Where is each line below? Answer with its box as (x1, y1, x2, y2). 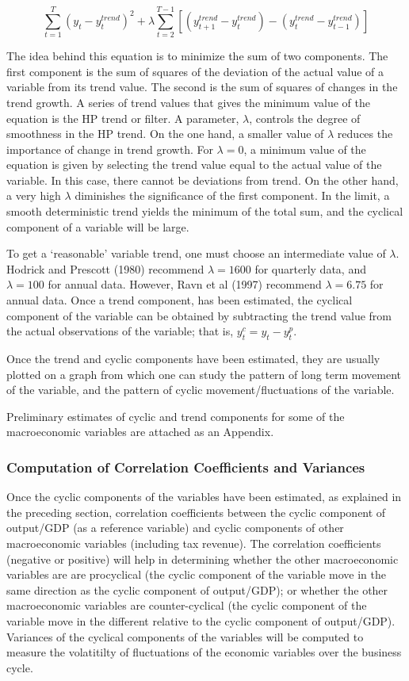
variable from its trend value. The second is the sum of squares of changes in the (6, 78, 398, 95)
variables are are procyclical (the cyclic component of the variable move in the (6, 566, 386, 583)
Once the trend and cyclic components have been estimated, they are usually (6, 350, 380, 367)
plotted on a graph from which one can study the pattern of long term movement (6, 365, 402, 382)
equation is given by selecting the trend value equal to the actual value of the (6, 156, 382, 173)
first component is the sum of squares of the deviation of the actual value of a (6, 63, 384, 79)
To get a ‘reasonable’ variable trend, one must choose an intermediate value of (6, 245, 386, 262)
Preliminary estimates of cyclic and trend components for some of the (6, 407, 345, 424)
